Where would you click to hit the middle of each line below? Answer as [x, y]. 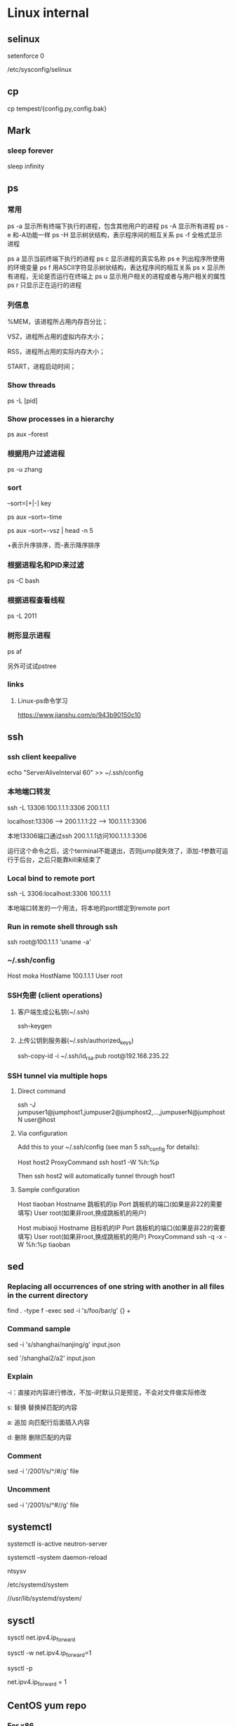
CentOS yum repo [47, 1706]
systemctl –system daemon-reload [57, 1558]
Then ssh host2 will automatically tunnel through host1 [96, 1176]
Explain [20, 1376]
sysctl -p [20, 1668]
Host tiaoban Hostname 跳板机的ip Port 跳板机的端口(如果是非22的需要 [120, 1204]
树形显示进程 [29, 636]
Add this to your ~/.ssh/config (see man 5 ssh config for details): [108, 1147]
